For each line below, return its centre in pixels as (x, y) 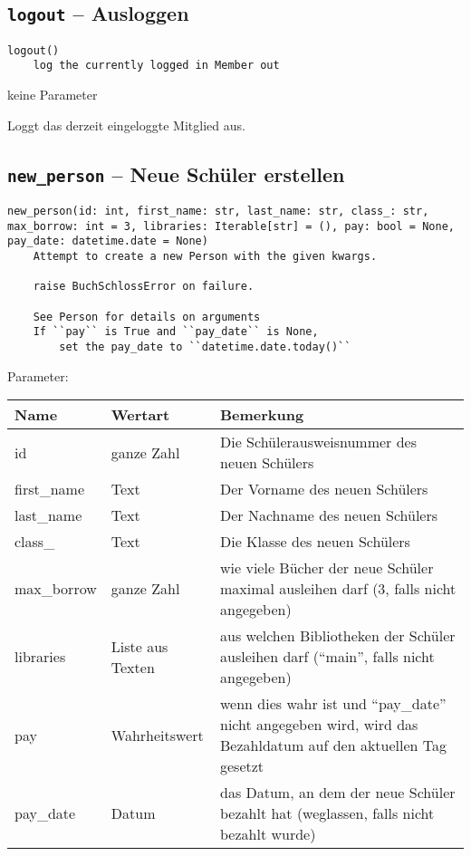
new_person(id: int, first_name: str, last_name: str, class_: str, (218, 212)
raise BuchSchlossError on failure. (144, 287)
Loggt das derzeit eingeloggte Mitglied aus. (126, 125)
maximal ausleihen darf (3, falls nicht (338, 589)
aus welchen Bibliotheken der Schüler (338, 636)
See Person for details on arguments (147, 317)
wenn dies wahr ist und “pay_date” (333, 704)
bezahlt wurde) (268, 834)
